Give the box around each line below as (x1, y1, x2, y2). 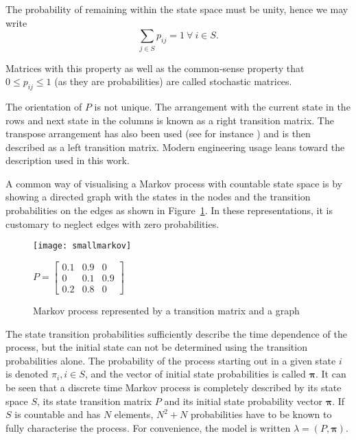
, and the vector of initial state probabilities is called (84, 367, 306, 381)
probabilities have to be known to (190, 407, 332, 421)
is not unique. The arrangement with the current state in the (94, 99, 351, 113)
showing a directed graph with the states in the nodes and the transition (5, 189, 311, 204)
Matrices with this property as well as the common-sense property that (5, 60, 305, 75)
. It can (316, 367, 346, 381)
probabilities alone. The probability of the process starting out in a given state (5, 353, 336, 367)
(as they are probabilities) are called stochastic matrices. (54, 74, 292, 89)
